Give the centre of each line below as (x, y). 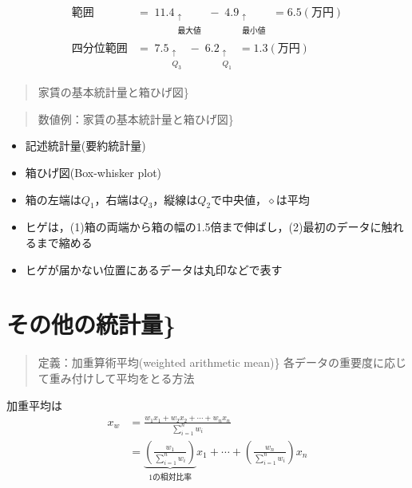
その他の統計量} (91, 324)
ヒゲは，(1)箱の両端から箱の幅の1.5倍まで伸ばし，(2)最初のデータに (203, 227)
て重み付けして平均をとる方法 (116, 378)
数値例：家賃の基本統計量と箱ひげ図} (136, 118)
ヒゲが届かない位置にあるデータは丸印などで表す (154, 269)
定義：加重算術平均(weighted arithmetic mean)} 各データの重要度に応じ (222, 362)
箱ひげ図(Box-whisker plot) (93, 173)
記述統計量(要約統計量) (85, 146)
